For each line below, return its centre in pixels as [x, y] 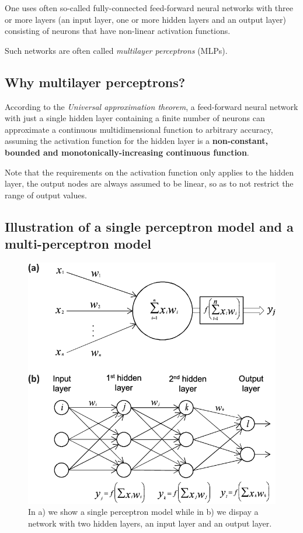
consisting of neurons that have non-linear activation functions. [118, 31]
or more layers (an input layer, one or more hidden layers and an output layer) [145, 19]
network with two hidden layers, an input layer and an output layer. [150, 523]
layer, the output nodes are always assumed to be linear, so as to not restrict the [149, 183]
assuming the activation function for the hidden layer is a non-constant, [136, 141]
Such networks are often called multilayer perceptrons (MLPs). [116, 50]
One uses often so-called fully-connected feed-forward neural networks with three [149, 8]
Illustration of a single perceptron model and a [149, 226]
